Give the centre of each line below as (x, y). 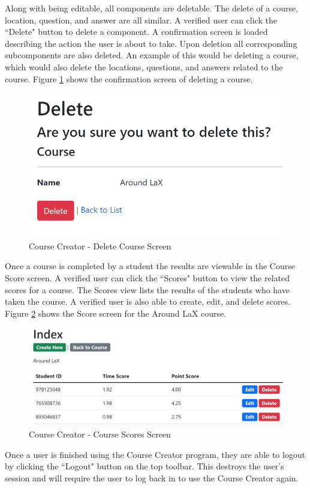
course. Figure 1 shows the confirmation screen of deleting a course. (129, 78)
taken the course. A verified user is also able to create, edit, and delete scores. (148, 301)
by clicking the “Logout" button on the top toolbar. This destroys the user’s (145, 466)
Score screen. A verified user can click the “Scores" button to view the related (148, 277)
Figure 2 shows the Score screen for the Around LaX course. (116, 313)
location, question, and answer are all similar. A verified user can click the (141, 20)
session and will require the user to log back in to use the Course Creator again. (152, 477)
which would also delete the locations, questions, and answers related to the (144, 66)
